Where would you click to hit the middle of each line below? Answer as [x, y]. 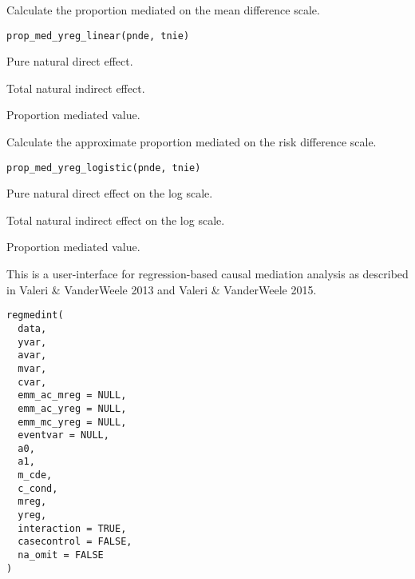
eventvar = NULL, [63, 435]
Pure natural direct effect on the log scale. [110, 193]
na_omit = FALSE [61, 555]
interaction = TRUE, [72, 528]
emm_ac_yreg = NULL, [72, 408]
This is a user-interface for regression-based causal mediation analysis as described [207, 274]
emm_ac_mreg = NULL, [72, 395]
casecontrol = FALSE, [75, 542]
